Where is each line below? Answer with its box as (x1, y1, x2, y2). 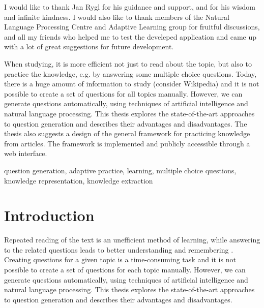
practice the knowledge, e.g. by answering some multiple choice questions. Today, (4, 68, 257, 79)
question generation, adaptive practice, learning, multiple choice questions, (4, 165, 237, 175)
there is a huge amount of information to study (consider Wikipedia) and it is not (4, 78, 259, 89)
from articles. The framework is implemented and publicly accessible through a (4, 138, 250, 148)
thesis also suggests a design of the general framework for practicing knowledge (4, 128, 250, 139)
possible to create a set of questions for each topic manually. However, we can (4, 264, 246, 274)
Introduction (4, 205, 95, 226)
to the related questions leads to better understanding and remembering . (4, 244, 233, 255)
